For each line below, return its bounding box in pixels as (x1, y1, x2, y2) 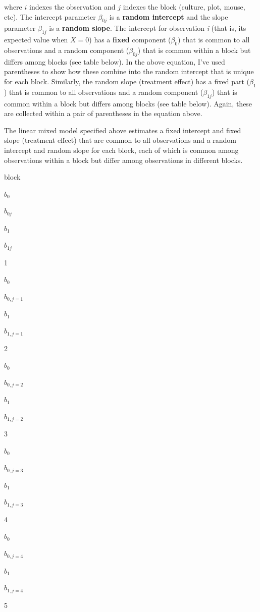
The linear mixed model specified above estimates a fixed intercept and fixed (4, 125, 241, 135)
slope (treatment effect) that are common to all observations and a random (4, 135, 237, 145)
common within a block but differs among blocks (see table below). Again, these (4, 98, 252, 108)
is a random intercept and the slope (109, 11, 228, 22)
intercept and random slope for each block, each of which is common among (4, 144, 239, 155)
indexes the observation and (29, 2, 116, 12)
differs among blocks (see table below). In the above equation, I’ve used (4, 56, 225, 67)
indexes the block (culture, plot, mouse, (123, 2, 245, 12)
